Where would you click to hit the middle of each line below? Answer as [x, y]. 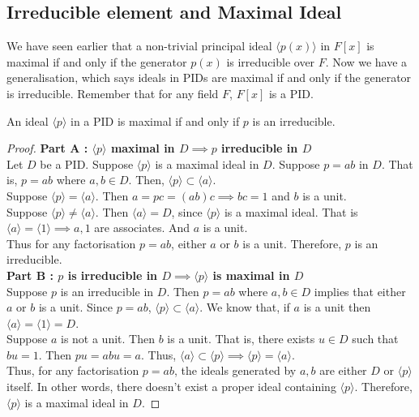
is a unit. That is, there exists [241, 339]
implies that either [360, 291]
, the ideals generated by [235, 370]
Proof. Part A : [47, 148]
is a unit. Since [75, 307]
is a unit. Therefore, [292, 243]
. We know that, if [245, 307]
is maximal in [251, 275]
